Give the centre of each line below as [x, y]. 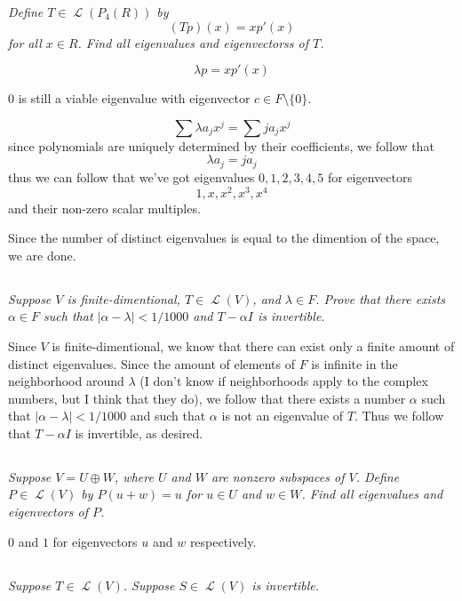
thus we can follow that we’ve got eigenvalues [131, 176]
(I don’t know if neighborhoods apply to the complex [284, 381]
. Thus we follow [399, 416]
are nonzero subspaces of [278, 476]
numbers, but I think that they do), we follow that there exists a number [207, 398]
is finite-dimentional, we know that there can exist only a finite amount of [253, 345]
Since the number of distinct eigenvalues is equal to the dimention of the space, [224, 238]
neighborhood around [66, 381]
